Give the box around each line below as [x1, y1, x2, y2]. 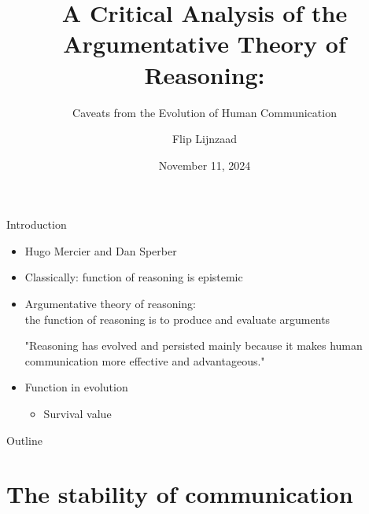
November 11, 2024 [158, 156, 251, 173]
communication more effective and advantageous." [24, 352, 265, 369]
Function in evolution [24, 379, 128, 395]
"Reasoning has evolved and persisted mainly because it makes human [24, 337, 363, 354]
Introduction [6, 216, 67, 233]
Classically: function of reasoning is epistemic [24, 269, 243, 285]
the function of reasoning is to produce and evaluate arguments [24, 310, 330, 327]
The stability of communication [6, 478, 353, 510]
